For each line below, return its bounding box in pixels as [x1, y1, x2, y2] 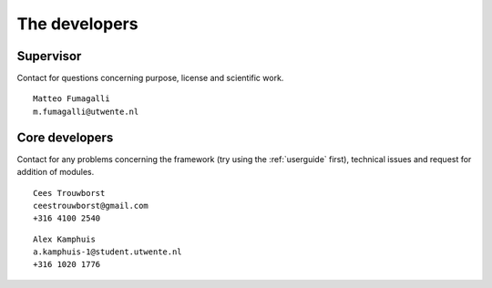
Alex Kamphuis [33, 233, 96, 244]
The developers [16, 14, 138, 34]
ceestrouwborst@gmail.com [33, 201, 149, 211]
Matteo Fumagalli [33, 94, 110, 104]
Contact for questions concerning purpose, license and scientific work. [16, 73, 284, 84]
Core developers [16, 129, 114, 145]
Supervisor [16, 48, 82, 64]
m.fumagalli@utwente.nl [33, 106, 139, 117]
